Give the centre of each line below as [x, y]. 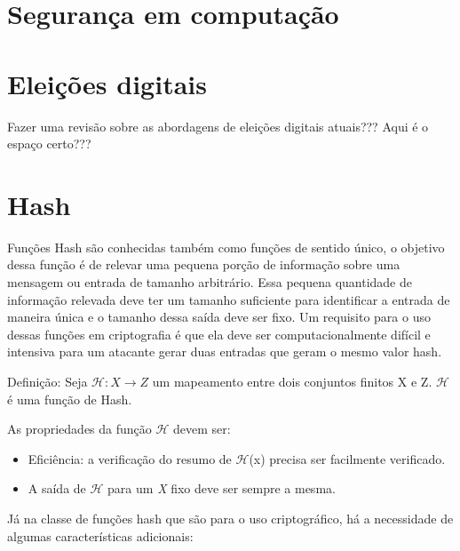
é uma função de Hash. [70, 399]
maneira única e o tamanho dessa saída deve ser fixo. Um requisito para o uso [219, 317]
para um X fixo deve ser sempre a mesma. [222, 488]
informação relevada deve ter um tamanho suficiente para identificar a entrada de [229, 299]
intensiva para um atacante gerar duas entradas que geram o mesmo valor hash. [225, 351]
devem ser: [202, 429]
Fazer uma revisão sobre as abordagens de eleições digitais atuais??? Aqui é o [218, 126]
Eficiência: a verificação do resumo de [130, 458]
